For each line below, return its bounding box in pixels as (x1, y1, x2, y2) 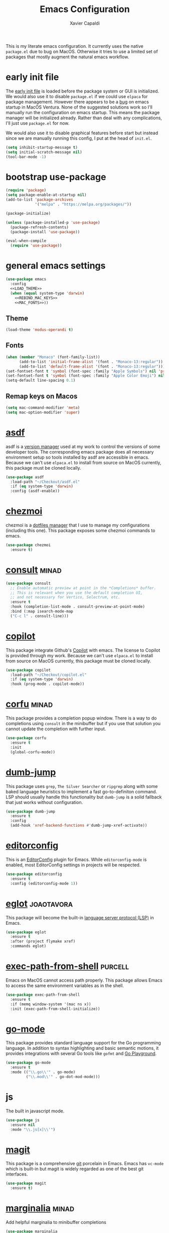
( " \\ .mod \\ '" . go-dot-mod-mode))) (26, 1075, 100, 1080)
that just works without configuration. (6, 799, 83, 805)
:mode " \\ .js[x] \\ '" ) (10, 1127, 56, 1132)
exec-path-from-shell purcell (6, 960, 129, 972)
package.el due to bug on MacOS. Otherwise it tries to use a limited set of (6, 48, 158, 54)
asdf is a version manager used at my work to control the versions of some (6, 444, 160, 450)
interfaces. (6, 1171, 28, 1177)
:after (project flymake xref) (10, 939, 76, 944)
